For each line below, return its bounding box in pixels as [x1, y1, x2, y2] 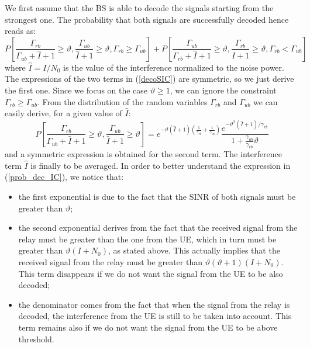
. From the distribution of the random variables [37, 95, 208, 107]
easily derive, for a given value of [5, 107, 122, 119]
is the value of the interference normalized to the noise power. [63, 61, 284, 73]
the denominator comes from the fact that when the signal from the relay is [18, 298, 290, 310]
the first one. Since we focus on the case [5, 84, 148, 96]
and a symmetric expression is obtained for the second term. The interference [5, 148, 282, 160]
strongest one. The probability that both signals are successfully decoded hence [5, 13, 289, 25]
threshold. [18, 332, 54, 345]
